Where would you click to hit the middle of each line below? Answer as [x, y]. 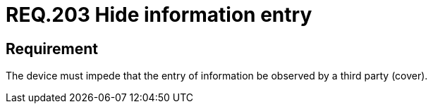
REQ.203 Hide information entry [159, 15]
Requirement [52, 49]
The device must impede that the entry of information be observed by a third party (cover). [217, 76]
